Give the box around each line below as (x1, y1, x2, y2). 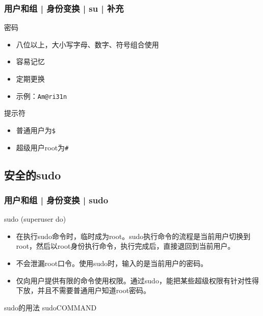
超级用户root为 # (16, 142, 69, 152)
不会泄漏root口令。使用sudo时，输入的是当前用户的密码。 (16, 257, 208, 268)
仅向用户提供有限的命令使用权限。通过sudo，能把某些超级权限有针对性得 (16, 275, 259, 285)
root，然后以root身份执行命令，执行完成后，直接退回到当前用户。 (16, 241, 235, 251)
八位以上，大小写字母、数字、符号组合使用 (16, 39, 159, 49)
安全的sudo (4, 167, 61, 182)
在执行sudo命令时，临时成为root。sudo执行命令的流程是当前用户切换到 (16, 230, 251, 241)
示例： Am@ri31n (16, 90, 67, 101)
